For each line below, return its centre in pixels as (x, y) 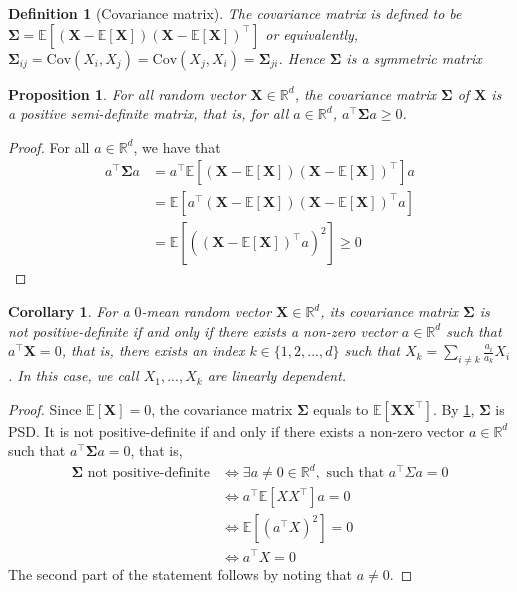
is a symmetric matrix (414, 57)
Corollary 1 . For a (69, 311)
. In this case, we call (73, 375)
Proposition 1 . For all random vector (127, 93)
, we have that (177, 146)
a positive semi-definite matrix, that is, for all (148, 113)
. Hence (301, 57)
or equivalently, (312, 33)
